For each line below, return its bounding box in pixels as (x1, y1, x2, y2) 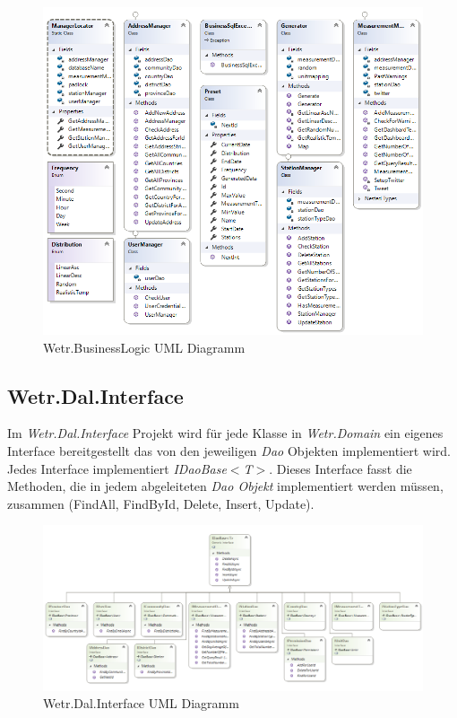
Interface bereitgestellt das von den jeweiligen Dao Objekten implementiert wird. (7, 442, 451, 460)
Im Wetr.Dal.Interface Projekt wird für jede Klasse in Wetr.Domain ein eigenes (7, 424, 444, 442)
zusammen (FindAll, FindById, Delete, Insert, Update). (7, 494, 315, 512)
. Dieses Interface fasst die (269, 459, 412, 477)
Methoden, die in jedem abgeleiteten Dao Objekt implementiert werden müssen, (7, 477, 444, 495)
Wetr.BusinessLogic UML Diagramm (43, 337, 246, 356)
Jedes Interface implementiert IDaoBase (7, 459, 227, 477)
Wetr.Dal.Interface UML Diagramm (43, 694, 239, 713)
